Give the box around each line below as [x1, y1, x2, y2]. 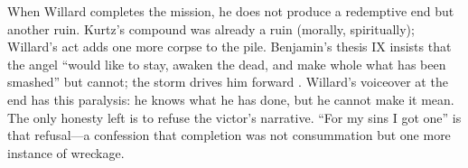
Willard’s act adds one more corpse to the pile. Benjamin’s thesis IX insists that [7, 37, 452, 56]
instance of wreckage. [7, 143, 125, 162]
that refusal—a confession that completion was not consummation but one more [7, 126, 451, 145]
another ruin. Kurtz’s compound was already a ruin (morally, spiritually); [7, 19, 415, 38]
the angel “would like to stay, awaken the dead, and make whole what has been [7, 54, 446, 73]
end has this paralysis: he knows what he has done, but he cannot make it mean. [7, 89, 454, 108]
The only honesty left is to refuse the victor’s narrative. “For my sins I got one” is [7, 107, 462, 126]
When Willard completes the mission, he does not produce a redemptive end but [7, 2, 454, 20]
